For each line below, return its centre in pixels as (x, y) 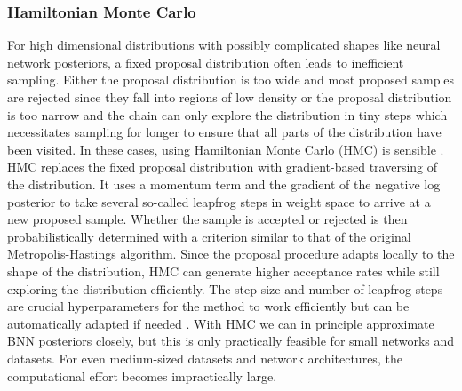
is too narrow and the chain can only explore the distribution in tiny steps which (227, 114)
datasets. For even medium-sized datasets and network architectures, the (205, 358)
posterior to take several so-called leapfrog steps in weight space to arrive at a (219, 201)
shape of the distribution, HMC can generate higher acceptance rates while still (223, 271)
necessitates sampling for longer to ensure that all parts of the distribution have (224, 132)
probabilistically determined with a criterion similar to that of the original (209, 236)
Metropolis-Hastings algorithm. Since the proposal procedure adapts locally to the (231, 254)
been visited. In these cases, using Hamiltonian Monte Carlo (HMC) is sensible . (226, 149)
